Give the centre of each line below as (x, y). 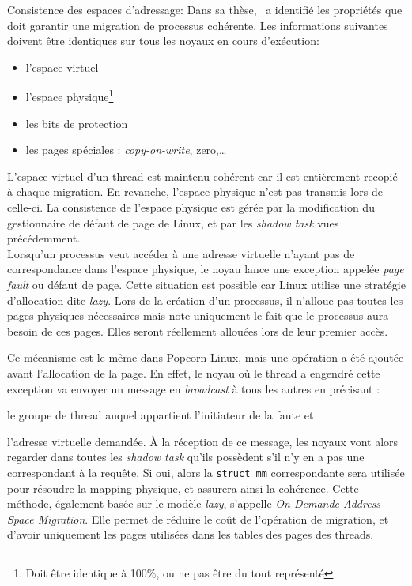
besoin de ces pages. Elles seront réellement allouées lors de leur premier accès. (198, 331)
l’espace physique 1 (70, 96)
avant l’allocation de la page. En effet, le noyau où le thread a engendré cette (194, 372)
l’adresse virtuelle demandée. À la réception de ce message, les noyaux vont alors (203, 441)
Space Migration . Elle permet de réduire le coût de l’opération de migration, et (198, 518)
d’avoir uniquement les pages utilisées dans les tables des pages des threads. (191, 534)
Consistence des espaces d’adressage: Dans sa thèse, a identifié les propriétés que (205, 9)
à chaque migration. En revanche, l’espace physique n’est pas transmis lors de (195, 192)
